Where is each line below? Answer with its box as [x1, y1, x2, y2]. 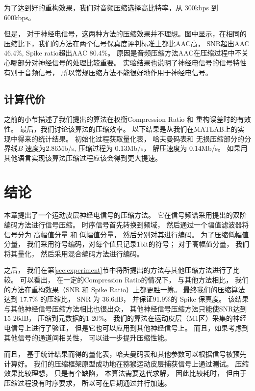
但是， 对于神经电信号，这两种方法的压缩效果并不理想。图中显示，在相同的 [4, 28, 247, 39]
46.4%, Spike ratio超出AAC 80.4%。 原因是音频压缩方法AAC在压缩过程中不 [4, 48, 242, 58]
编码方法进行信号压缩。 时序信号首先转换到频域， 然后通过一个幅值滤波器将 [4, 220, 249, 230]
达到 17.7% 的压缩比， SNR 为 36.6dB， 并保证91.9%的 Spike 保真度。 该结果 [4, 294, 249, 304]
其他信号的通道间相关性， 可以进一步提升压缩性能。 [4, 332, 171, 342]
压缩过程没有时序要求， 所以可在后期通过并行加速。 [4, 377, 171, 388]
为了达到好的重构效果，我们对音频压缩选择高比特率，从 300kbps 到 [4, 2, 218, 12]
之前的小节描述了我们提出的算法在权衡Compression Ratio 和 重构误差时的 [4, 114, 237, 124]
